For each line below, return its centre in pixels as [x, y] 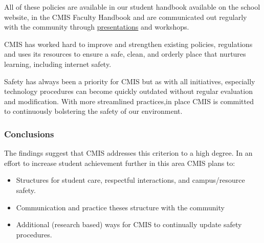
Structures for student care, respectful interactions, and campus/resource [130, 180]
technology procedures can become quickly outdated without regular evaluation [128, 91]
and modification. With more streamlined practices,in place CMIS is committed [129, 101]
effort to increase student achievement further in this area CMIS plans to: [120, 163]
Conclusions [29, 133]
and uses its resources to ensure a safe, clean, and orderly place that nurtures [125, 54]
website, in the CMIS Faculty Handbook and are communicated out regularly [126, 17]
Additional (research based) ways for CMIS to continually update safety [129, 224]
